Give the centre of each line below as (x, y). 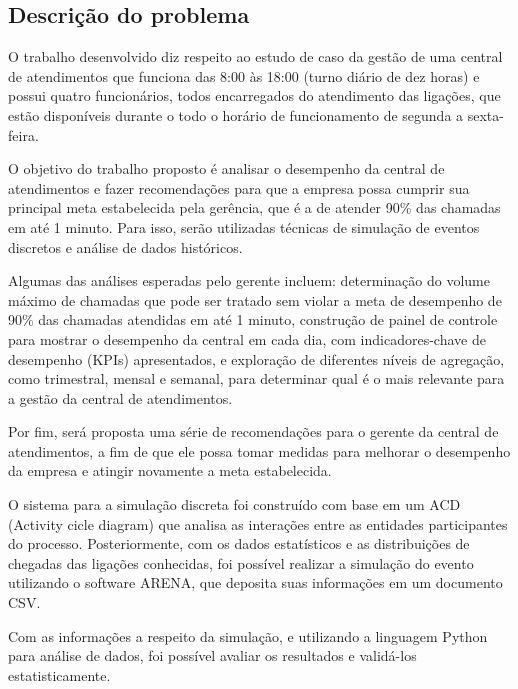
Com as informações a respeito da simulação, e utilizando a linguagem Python (248, 635)
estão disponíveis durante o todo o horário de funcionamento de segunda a (236, 114)
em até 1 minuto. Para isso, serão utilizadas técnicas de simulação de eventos (244, 226)
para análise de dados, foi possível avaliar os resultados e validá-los (212, 655)
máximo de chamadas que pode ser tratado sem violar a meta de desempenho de (255, 299)
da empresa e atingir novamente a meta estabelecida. (170, 470)
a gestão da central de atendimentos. (120, 397)
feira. (23, 134)
